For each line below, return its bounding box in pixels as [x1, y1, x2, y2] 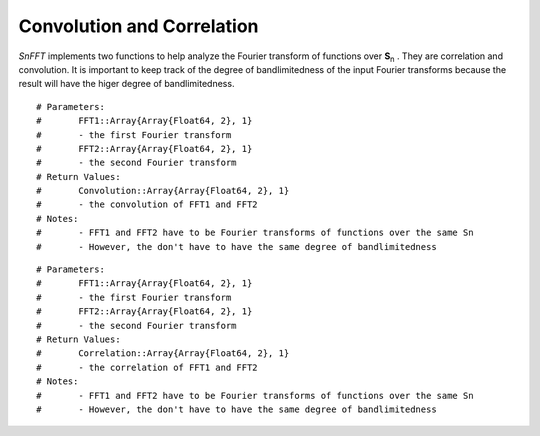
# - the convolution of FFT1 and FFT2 [36, 199, 259, 210]
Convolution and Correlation [18, 15, 259, 37]
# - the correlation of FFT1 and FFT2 [36, 361, 259, 373]
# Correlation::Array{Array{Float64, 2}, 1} [36, 348, 290, 359]
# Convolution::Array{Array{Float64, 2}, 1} [36, 185, 290, 197]
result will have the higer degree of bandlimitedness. [18, 78, 235, 90]
